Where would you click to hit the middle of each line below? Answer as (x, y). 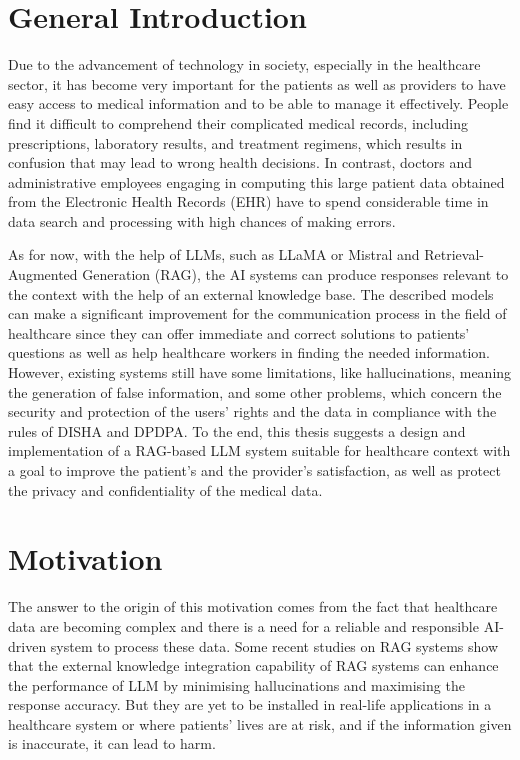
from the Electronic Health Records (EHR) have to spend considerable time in (248, 201)
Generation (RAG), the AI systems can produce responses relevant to (295, 274)
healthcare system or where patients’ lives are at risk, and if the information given (260, 723)
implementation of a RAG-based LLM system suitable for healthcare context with (259, 450)
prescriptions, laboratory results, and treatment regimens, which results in (235, 142)
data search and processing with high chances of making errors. (202, 220)
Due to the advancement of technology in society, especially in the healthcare (244, 64)
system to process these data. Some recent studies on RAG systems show (274, 645)
